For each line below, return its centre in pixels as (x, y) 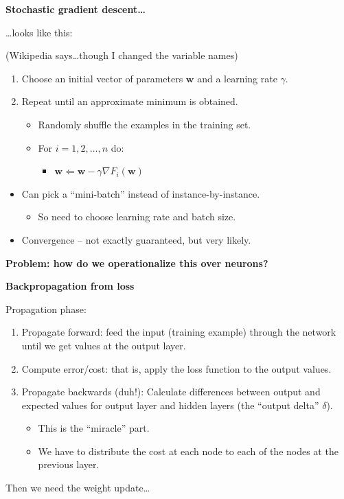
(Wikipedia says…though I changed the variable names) (122, 55)
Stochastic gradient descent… (76, 9)
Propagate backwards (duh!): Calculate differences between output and (171, 392)
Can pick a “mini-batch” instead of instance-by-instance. (141, 193)
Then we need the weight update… (78, 488)
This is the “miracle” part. (94, 428)
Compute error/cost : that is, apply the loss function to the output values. (176, 368)
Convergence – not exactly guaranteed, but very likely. (136, 239)
